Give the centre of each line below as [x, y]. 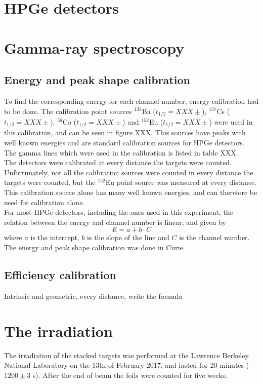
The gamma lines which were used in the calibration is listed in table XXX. [121, 152]
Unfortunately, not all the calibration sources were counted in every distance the [129, 172]
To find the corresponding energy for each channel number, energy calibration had [131, 101]
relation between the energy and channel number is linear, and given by [115, 222]
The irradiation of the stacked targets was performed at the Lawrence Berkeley [126, 355]
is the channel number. [214, 237]
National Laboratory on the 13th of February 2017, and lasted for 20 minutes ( [127, 365]
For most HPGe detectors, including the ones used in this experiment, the [119, 212]
